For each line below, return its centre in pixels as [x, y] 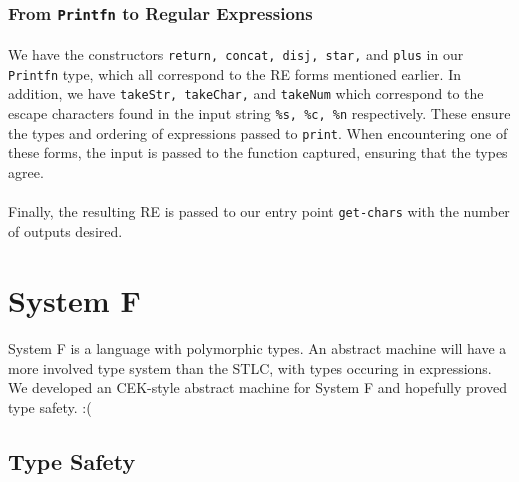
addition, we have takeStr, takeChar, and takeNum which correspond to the [246, 93]
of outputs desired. [65, 230]
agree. [26, 171]
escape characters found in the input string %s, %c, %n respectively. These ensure [259, 112]
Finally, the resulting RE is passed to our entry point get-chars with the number [259, 211]
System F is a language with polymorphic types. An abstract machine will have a [257, 348]
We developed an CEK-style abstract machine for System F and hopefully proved [257, 387]
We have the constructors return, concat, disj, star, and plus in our [236, 54]
